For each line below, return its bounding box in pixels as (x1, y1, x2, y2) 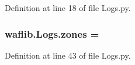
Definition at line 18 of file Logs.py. (5, 2, 131, 13)
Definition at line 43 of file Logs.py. (5, 49, 131, 61)
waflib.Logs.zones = (5, 26, 99, 41)
